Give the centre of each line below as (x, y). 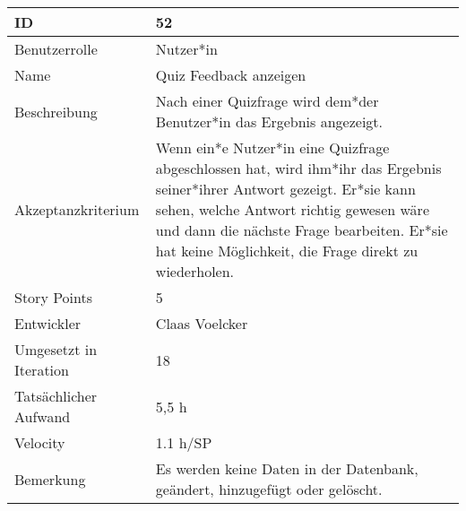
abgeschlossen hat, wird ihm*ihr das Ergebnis (298, 168)
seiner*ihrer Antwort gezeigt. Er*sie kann (285, 189)
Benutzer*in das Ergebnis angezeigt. (269, 121)
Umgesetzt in (56, 349)
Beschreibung (56, 111)
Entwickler (48, 323)
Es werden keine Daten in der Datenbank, (287, 468)
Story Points (54, 297)
